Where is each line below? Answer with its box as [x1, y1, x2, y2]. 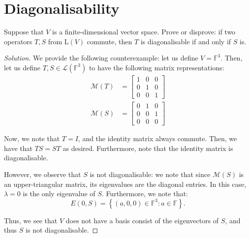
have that [4, 143, 32, 153]
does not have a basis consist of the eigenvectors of [65, 215, 219, 225]
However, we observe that [4, 169, 81, 179]
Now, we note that [4, 133, 60, 144]
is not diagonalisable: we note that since [90, 169, 211, 179]
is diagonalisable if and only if [140, 36, 231, 46]
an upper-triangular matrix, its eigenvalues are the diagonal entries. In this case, [4, 178, 247, 189]
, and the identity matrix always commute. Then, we [78, 133, 237, 144]
